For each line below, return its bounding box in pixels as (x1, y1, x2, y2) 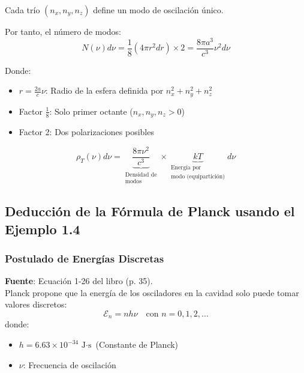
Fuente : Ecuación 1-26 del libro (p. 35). (5, 274, 153, 287)
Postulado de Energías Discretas (5, 250, 164, 265)
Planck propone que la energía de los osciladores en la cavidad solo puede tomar (5, 286, 299, 299)
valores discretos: (5, 298, 67, 311)
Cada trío (5, 4, 40, 16)
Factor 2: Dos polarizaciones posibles (19, 126, 154, 138)
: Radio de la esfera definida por (45, 84, 164, 97)
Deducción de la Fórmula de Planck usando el (5, 202, 295, 220)
